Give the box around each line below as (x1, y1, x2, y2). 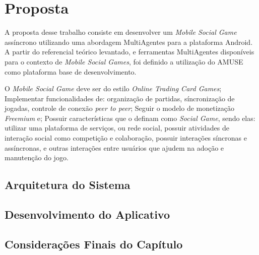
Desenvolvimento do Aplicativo (5, 207, 170, 222)
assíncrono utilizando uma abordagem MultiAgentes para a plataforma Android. (5, 36, 253, 47)
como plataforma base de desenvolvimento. (5, 66, 137, 77)
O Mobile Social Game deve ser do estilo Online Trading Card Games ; (5, 83, 222, 94)
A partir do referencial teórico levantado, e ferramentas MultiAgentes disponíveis (5, 46, 254, 57)
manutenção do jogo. (5, 152, 69, 163)
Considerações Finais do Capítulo (5, 236, 183, 251)
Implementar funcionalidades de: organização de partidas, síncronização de (5, 93, 235, 103)
